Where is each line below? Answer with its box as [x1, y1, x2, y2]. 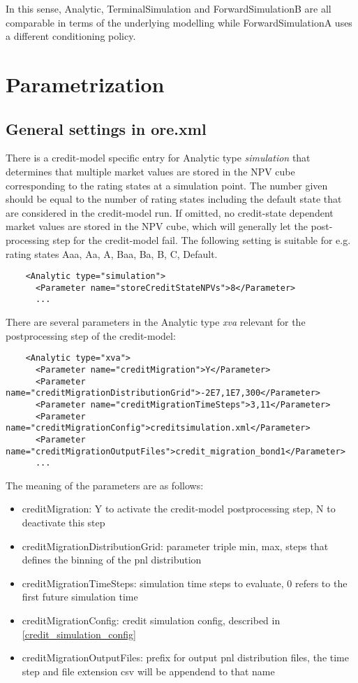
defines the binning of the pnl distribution [22, 552, 202, 567]
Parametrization [6, 69, 165, 98]
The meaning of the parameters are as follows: [6, 477, 204, 492]
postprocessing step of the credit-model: [6, 328, 176, 343]
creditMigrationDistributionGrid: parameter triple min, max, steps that [22, 538, 329, 553]
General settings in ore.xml [6, 117, 207, 139]
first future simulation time [22, 589, 138, 604]
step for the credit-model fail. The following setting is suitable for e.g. [52, 232, 351, 247]
